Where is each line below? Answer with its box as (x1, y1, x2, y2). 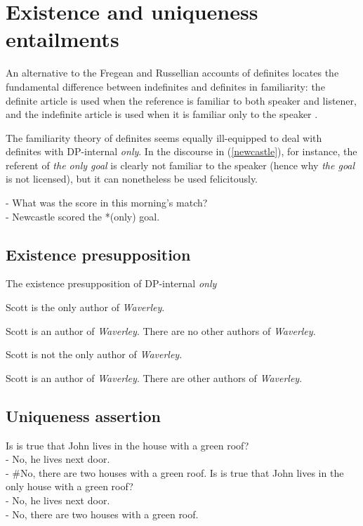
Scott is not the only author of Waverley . (6, 347, 183, 362)
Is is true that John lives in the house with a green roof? (6, 438, 249, 452)
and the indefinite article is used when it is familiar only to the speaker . (6, 107, 318, 121)
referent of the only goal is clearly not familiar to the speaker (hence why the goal (6, 157, 355, 172)
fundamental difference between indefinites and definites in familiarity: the (6, 79, 325, 93)
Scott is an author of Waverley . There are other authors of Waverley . (6, 370, 303, 385)
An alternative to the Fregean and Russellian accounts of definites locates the (6, 65, 339, 80)
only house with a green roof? (6, 479, 133, 494)
